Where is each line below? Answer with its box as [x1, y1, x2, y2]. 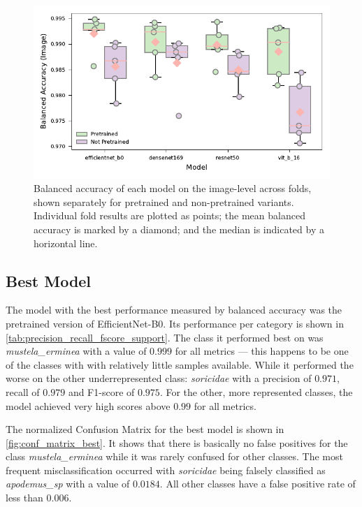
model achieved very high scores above [6, 398, 171, 413]
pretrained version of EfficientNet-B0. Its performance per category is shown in [6, 316, 344, 330]
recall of [6, 384, 40, 399]
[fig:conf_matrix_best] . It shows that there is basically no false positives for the [6, 435, 348, 450]
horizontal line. [34, 235, 98, 250]
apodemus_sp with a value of [6, 476, 130, 491]
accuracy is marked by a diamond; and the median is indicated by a [34, 221, 324, 236]
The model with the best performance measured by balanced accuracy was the [6, 302, 342, 317]
